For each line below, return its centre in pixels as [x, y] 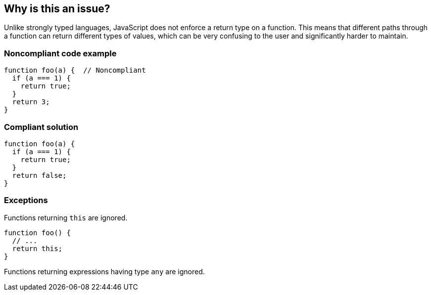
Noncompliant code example [60, 53]
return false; [39, 175]
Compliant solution [41, 127]
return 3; [31, 102]
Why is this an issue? [57, 9]
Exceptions [26, 200]
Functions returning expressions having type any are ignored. [104, 271]
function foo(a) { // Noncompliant [75, 70]
